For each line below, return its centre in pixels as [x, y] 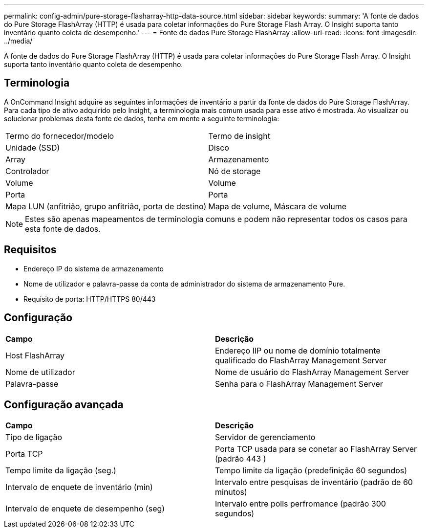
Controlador [27, 171]
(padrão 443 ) [241, 459]
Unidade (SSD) [33, 147]
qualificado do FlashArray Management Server [301, 360]
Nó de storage [235, 171]
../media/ [18, 41]
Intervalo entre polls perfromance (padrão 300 [300, 504]
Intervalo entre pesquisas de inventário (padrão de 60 [314, 482]
